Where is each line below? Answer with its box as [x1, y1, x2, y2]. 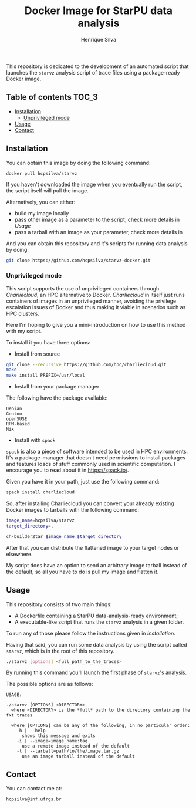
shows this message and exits [21, 733, 96, 739]
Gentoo [6, 411, 22, 417]
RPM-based [6, 421, 31, 427]
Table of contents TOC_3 [6, 92, 98, 102]
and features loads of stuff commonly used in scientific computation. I [6, 461, 176, 468]
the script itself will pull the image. [6, 187, 89, 194]
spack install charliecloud [6, 489, 75, 495]
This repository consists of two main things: [6, 600, 112, 608]
